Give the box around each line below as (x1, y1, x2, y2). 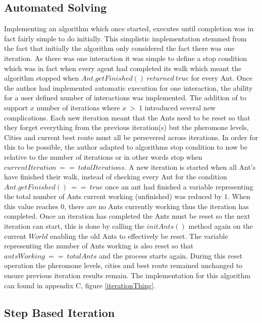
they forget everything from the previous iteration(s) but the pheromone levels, (4, 122, 249, 133)
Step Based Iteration (4, 304, 115, 320)
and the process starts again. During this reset (99, 250, 243, 261)
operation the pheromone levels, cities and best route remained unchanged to (4, 260, 243, 271)
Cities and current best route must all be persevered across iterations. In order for (4, 132, 258, 142)
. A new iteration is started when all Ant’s (124, 161, 256, 172)
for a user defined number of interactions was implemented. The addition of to (4, 92, 246, 103)
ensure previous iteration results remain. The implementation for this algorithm (4, 270, 250, 281)
